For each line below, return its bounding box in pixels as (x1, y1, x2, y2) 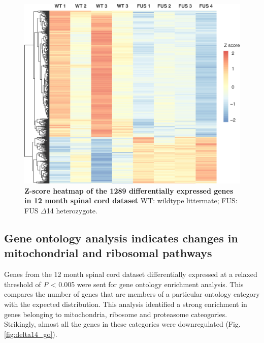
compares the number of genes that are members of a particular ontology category (4, 289, 260, 299)
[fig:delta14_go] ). (4, 328, 57, 339)
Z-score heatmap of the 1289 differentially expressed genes (24, 185, 234, 196)
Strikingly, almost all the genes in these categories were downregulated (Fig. (4, 319, 241, 329)
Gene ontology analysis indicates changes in (4, 230, 238, 245)
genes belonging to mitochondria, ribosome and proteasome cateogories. (4, 308, 227, 319)
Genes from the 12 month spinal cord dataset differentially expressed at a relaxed (4, 269, 257, 279)
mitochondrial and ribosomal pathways (4, 245, 212, 261)
